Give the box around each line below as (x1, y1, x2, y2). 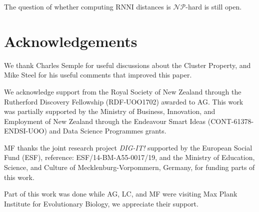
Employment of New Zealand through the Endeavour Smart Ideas (4, 115, 206, 126)
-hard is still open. (185, 1, 242, 11)
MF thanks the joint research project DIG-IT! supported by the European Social (4, 142, 252, 152)
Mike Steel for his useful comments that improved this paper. (4, 69, 192, 80)
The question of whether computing (4, 1, 113, 11)
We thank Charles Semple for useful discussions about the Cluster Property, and (4, 59, 251, 70)
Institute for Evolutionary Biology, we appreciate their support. (4, 198, 198, 208)
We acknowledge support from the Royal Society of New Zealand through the (4, 86, 241, 96)
